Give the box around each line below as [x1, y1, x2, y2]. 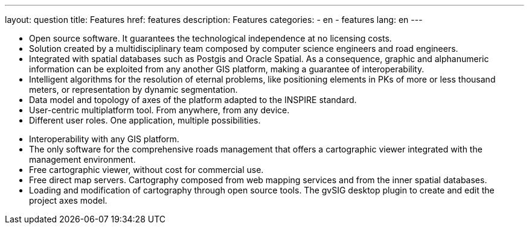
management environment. [29, 154, 136, 165]
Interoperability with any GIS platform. [29, 134, 179, 144]
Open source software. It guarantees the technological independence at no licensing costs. [29, 33, 392, 43]
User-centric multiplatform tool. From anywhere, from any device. [29, 105, 290, 115]
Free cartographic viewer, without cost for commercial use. [29, 165, 264, 175]
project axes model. [29, 195, 107, 205]
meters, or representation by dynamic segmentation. [29, 84, 238, 95]
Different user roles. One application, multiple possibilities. [29, 115, 261, 125]
